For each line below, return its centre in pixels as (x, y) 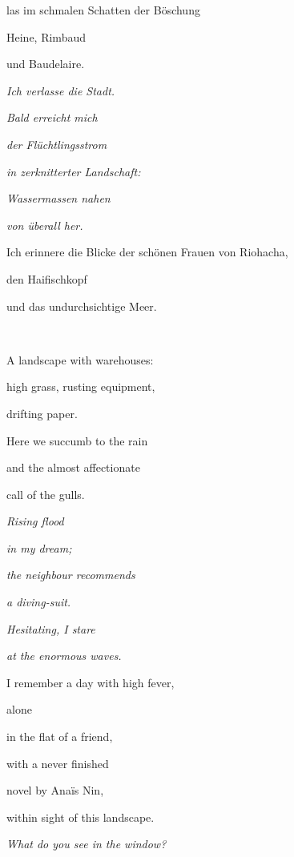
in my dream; (39, 547)
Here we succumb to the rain (77, 440)
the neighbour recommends (71, 575)
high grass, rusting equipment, (81, 386)
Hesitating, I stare (51, 628)
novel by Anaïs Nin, (55, 790)
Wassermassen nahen (58, 198)
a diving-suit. (39, 602)
